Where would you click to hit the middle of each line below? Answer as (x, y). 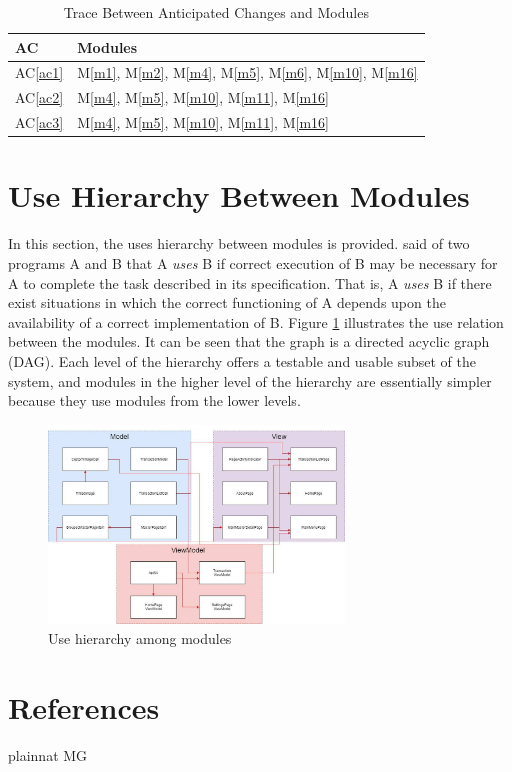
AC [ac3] (39, 122)
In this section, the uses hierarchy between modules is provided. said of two (239, 243)
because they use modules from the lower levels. (154, 400)
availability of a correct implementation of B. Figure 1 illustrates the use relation (256, 321)
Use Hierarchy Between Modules (239, 195)
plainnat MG (48, 754)
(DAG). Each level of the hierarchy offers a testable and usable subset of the (242, 360)
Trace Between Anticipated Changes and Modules (216, 12)
